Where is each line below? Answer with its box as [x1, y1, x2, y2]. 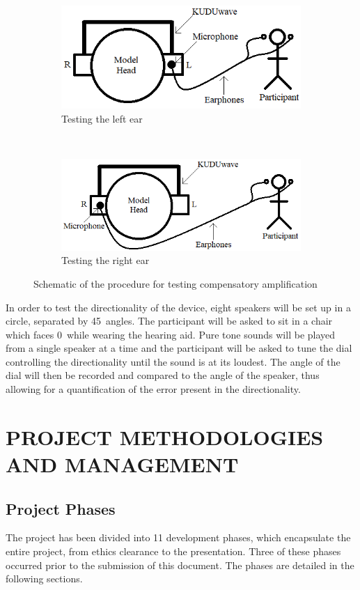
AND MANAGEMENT [6, 450, 239, 479]
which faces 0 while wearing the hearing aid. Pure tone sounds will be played [6, 327, 336, 341]
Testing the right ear [61, 253, 150, 267]
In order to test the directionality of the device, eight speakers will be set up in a [6, 300, 351, 314]
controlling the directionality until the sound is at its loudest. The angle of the [6, 354, 341, 368]
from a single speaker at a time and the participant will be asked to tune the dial [6, 341, 352, 355]
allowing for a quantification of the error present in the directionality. [6, 382, 301, 396]
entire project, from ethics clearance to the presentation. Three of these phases [6, 544, 341, 559]
